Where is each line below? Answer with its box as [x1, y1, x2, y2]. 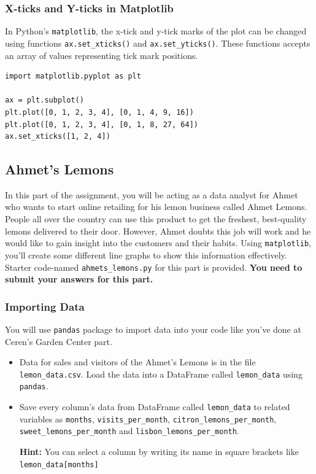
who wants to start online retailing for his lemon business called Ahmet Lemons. [5, 200, 307, 213]
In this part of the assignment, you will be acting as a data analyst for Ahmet [5, 188, 298, 201]
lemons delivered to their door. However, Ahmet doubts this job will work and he [5, 224, 311, 237]
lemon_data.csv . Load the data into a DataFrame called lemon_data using [19, 367, 303, 380]
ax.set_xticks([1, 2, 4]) [5, 132, 110, 141]
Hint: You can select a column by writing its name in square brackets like [19, 445, 299, 458]
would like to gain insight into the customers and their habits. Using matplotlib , [5, 236, 312, 249]
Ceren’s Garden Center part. [5, 335, 112, 348]
